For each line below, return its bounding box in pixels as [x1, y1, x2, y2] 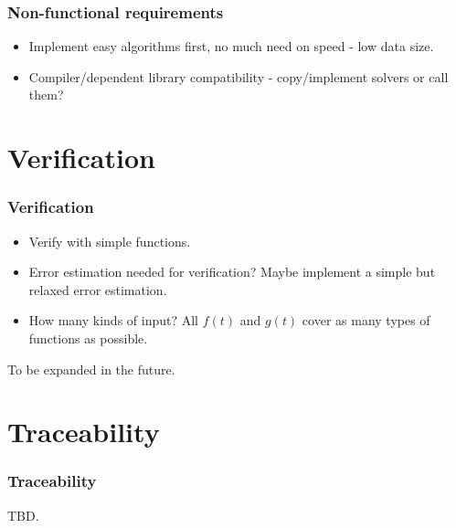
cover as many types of [302, 311, 430, 330]
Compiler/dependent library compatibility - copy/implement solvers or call [28, 67, 449, 86]
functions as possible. [28, 328, 148, 347]
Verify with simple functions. [28, 231, 191, 250]
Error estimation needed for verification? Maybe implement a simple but [28, 262, 436, 281]
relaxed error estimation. [28, 280, 167, 299]
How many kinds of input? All [28, 311, 199, 330]
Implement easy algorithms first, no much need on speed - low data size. [28, 37, 434, 56]
